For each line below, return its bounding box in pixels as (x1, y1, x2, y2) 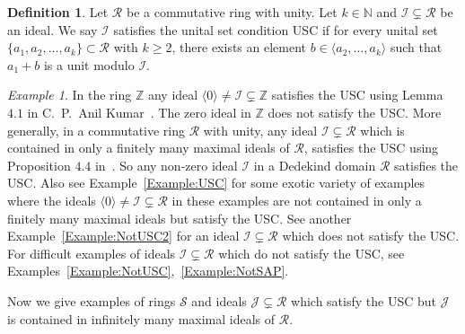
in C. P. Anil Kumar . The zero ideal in (27, 102, 251, 121)
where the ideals (7, 190, 96, 209)
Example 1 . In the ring (7, 85, 132, 104)
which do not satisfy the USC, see (218, 243, 405, 262)
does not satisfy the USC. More (268, 102, 442, 121)
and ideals (191, 291, 247, 310)
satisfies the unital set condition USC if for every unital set (113, 20, 438, 39)
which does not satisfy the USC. (282, 226, 460, 245)
